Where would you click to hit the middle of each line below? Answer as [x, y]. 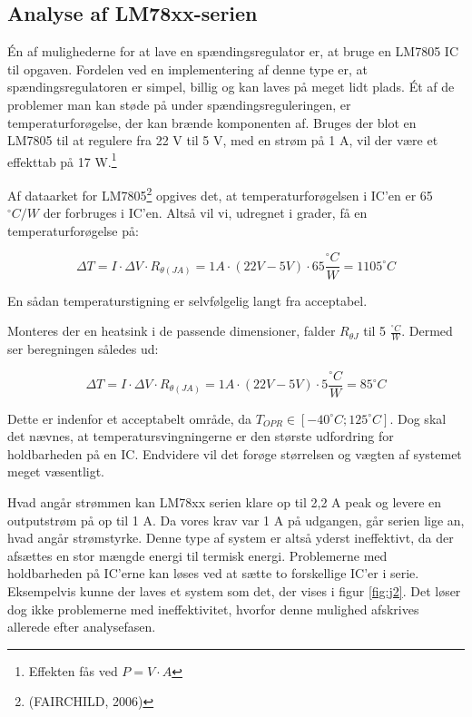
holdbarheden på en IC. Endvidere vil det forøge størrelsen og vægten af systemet [235, 453]
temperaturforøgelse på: [73, 230]
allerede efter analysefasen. [82, 627]
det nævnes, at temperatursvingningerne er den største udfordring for [201, 436]
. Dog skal [418, 418]
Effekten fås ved [73, 670]
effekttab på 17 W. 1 [62, 160]
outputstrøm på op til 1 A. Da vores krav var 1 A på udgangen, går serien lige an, [236, 520]
